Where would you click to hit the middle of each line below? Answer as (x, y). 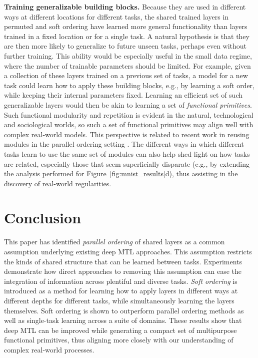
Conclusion (43, 218)
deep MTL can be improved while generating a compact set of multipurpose (120, 330)
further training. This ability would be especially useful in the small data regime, (128, 55)
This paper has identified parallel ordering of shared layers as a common (114, 242)
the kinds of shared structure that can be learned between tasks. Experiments (123, 261)
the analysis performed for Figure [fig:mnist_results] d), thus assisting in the (121, 173)
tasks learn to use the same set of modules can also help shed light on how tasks (127, 153)
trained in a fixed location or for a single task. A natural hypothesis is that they (127, 36)
